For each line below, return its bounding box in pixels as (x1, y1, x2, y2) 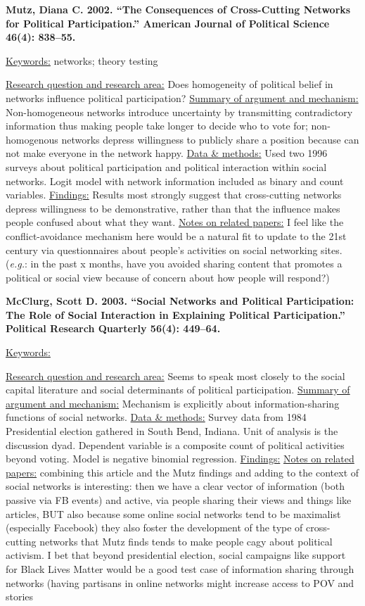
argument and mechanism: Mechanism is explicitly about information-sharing (6, 396, 340, 410)
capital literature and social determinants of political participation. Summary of (6, 382, 350, 397)
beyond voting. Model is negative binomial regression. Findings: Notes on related (6, 451, 354, 466)
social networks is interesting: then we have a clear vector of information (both (6, 479, 345, 493)
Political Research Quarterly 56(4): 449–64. (6, 321, 221, 336)
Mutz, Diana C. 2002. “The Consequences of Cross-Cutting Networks (6, 2, 351, 16)
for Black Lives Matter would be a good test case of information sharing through (6, 561, 354, 576)
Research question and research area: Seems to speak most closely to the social (6, 368, 345, 383)
